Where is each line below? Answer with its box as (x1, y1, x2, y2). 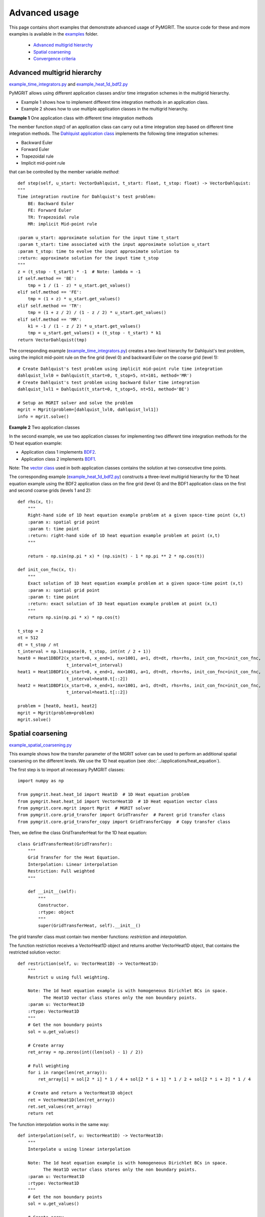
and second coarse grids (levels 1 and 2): (9, 487, 92, 494)
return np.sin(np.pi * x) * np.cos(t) (27, 615, 121, 620)
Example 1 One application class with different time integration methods (9, 115, 153, 121)
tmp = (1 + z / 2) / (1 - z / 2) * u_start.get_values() (27, 310, 166, 315)
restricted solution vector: (9, 949, 61, 955)
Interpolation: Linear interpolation (27, 862, 118, 867)
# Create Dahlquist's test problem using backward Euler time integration (18, 380, 200, 385)
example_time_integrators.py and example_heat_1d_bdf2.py (9, 81, 128, 87)
